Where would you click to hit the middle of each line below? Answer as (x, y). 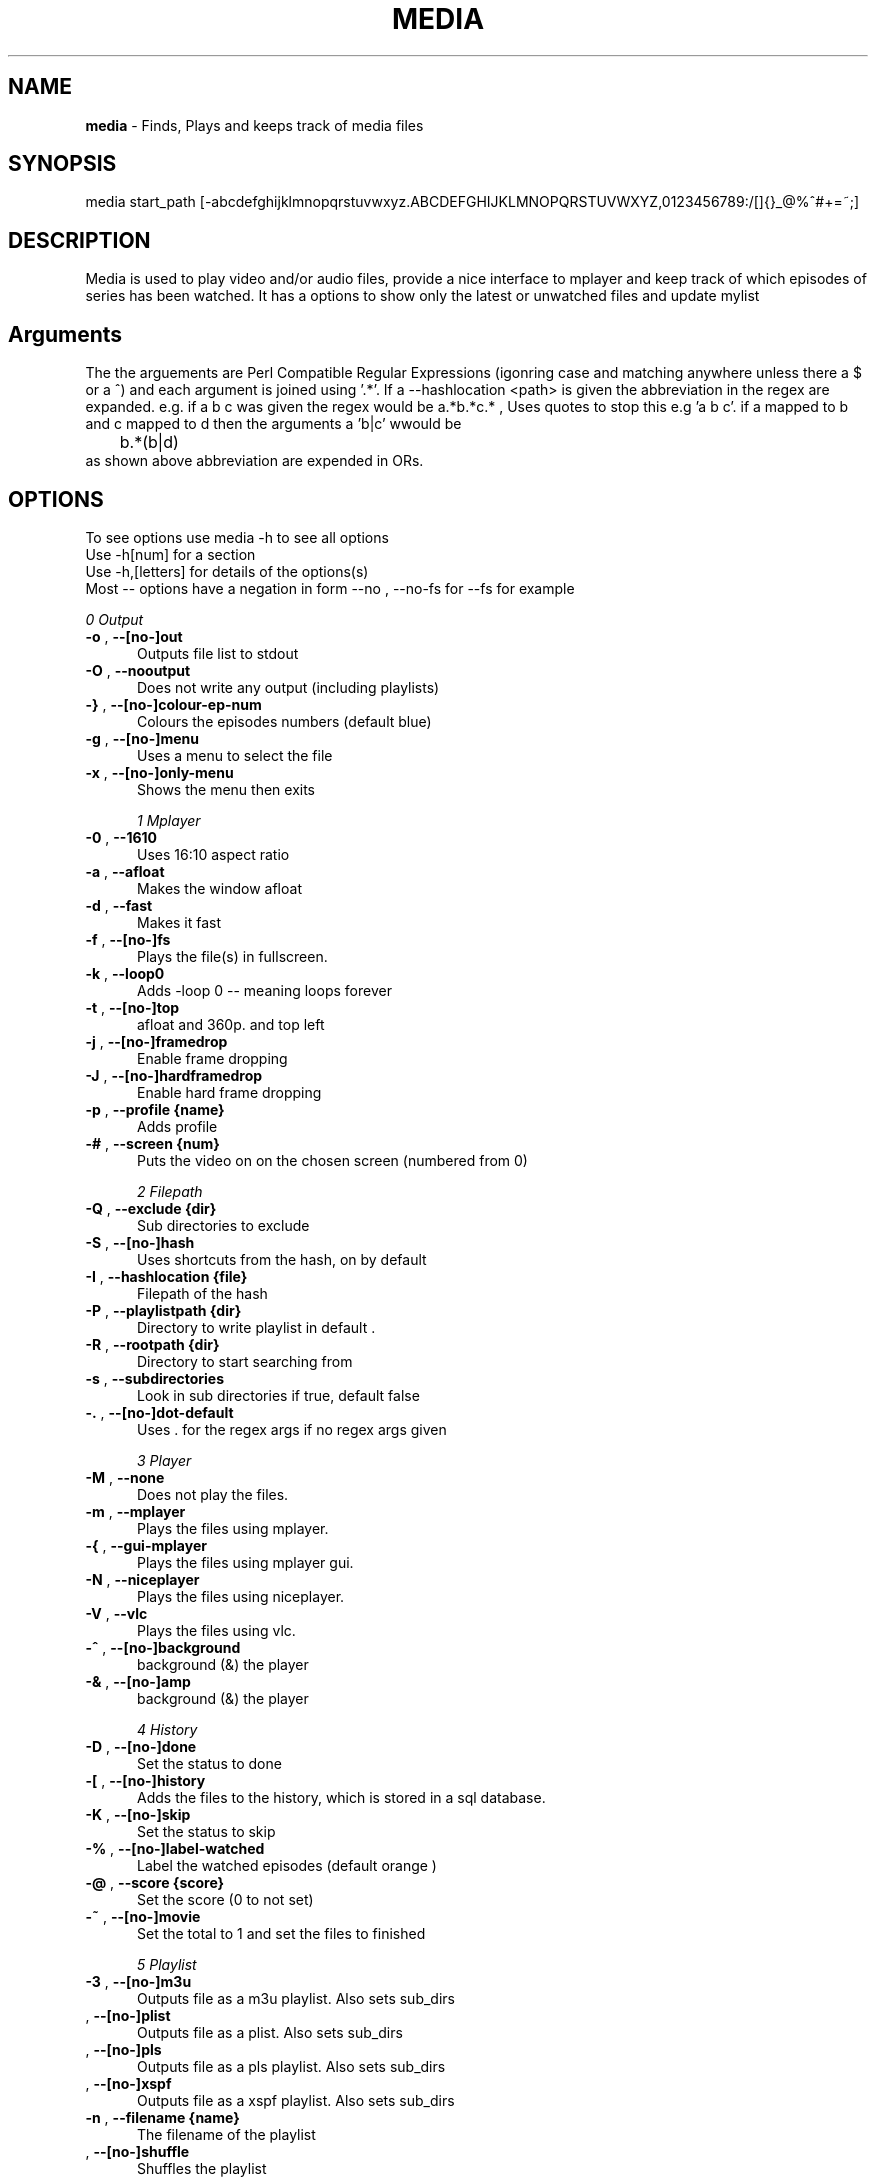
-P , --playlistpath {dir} (163, 1310)
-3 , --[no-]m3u (138, 1981)
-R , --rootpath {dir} (152, 1344)
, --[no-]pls (123, 2049)
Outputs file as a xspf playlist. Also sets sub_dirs (296, 2100)
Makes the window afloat (219, 888)
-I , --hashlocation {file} (166, 1276)
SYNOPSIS (62, 164)
